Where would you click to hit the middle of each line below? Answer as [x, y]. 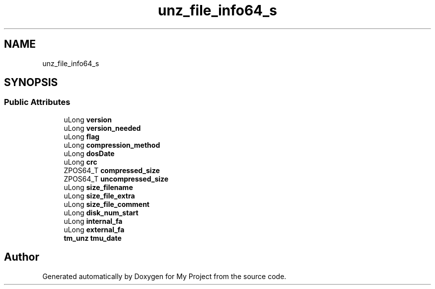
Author [22, 257]
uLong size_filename [98, 187]
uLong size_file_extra [99, 195]
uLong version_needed [102, 128]
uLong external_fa [94, 229]
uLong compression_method [112, 145]
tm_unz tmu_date [93, 238]
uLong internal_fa [93, 221]
